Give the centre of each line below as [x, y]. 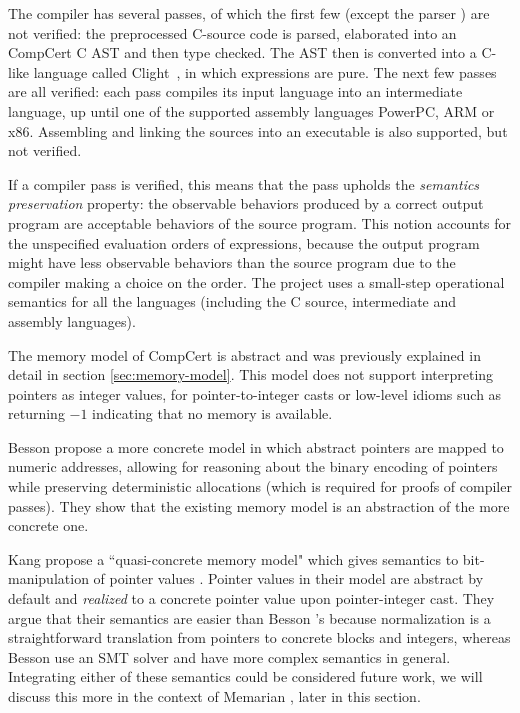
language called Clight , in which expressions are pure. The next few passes [265, 71]
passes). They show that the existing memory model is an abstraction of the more [259, 505]
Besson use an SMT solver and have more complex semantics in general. [229, 656]
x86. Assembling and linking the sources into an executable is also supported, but [258, 130]
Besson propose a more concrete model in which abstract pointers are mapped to [256, 446]
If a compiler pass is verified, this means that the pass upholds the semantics [244, 183]
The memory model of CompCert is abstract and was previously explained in [244, 354]
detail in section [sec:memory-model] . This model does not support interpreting [251, 374]
